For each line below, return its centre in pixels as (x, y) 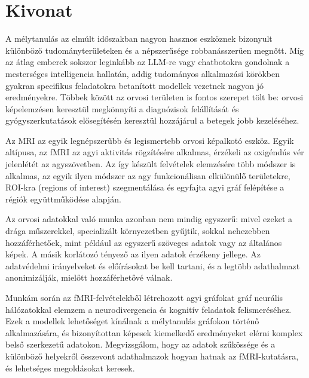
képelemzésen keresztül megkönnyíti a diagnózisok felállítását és (122, 108)
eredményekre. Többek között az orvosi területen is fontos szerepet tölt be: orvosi (154, 97)
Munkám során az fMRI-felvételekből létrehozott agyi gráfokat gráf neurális (144, 297)
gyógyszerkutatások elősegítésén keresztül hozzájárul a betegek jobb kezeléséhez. (152, 120)
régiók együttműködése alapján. (63, 199)
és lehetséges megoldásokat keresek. (70, 368)
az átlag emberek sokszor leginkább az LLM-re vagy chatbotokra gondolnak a (148, 62)
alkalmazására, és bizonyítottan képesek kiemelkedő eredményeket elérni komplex (154, 332)
